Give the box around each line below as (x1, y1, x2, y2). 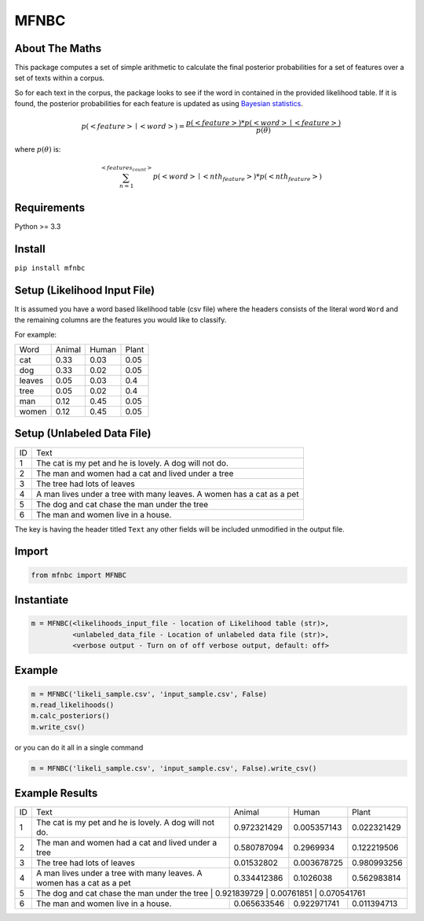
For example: (14, 330, 57, 339)
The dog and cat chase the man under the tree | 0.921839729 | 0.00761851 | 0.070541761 (36, 888, 366, 899)
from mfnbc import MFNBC (31, 570, 127, 580)
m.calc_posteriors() (31, 712, 110, 720)
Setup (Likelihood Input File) (14, 283, 155, 297)
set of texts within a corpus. (14, 73, 105, 83)
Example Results (14, 787, 98, 800)
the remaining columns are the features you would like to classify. (14, 315, 227, 325)
